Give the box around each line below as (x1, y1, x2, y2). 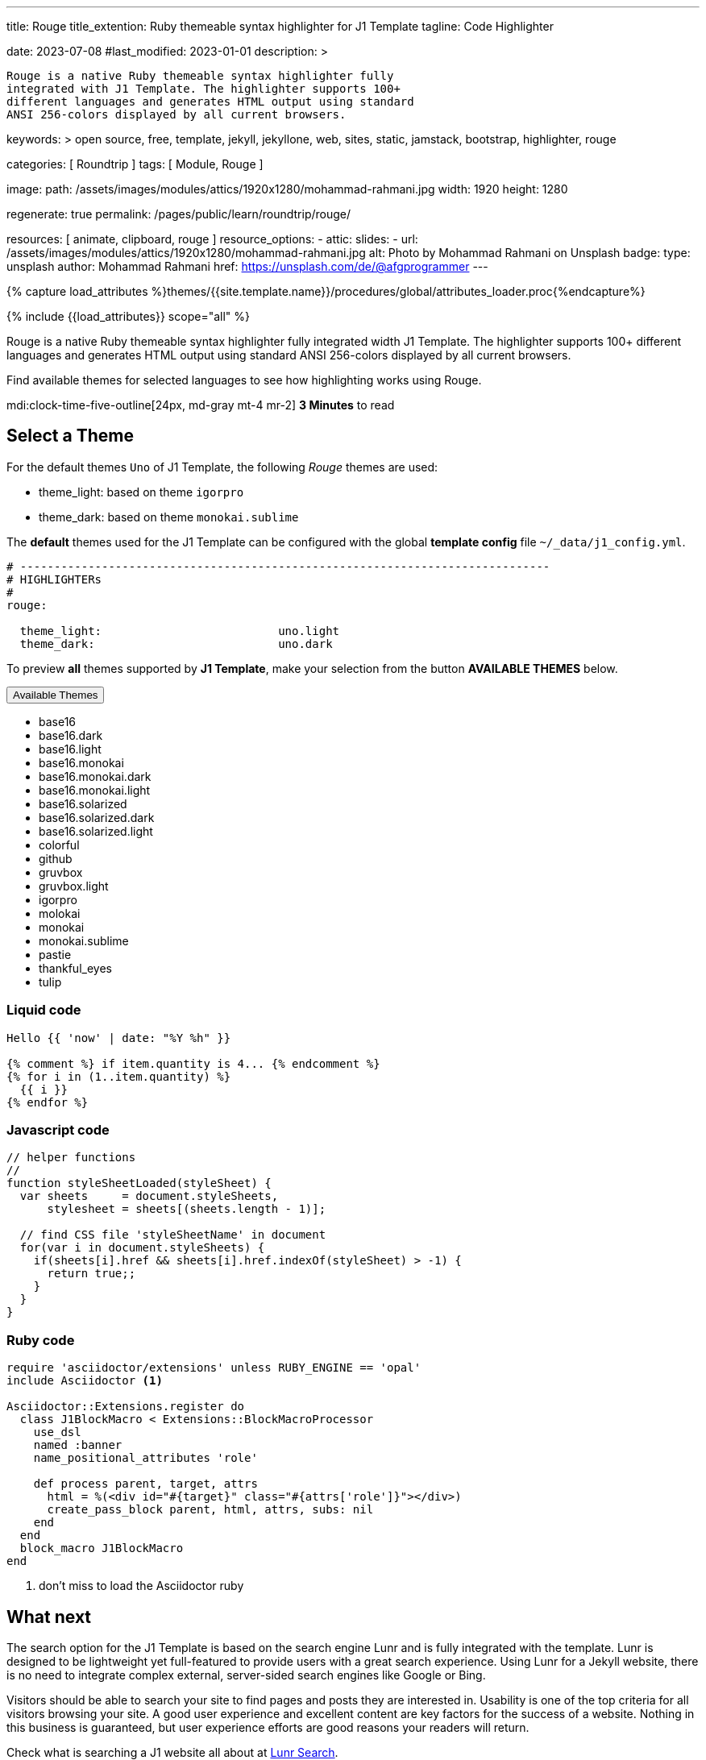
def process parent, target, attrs (33, 1477, 258, 1491)
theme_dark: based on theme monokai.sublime (39, 509, 299, 524)
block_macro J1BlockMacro (19, 1542, 184, 1555)
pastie (39, 947, 72, 961)
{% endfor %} (6, 1095, 89, 1109)
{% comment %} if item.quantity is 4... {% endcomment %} (6, 1056, 380, 1070)
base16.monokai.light (39, 782, 151, 797)
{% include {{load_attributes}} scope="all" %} (6, 309, 250, 323)
